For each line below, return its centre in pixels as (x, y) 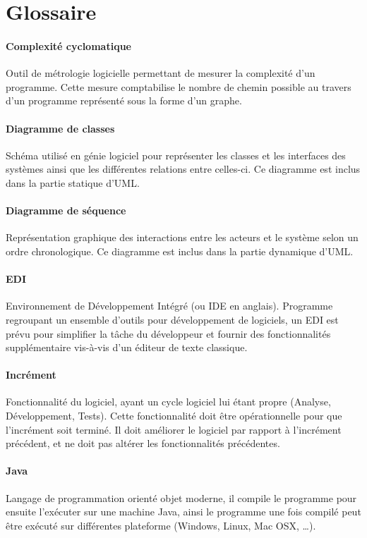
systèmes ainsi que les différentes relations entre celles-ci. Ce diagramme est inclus (183, 169)
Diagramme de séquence (66, 210)
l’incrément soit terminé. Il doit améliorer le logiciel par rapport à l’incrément (174, 429)
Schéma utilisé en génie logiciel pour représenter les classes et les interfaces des (176, 155)
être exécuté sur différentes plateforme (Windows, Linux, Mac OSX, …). (161, 525)
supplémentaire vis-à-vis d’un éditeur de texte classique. (127, 347)
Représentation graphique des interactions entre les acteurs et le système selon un (182, 237)
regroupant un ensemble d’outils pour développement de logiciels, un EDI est (172, 319)
